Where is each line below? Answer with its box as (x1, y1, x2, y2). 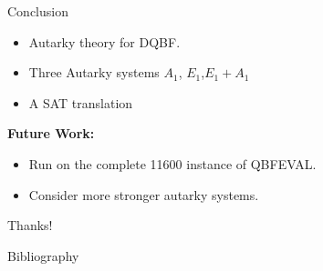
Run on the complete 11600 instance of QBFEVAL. (28, 154, 317, 173)
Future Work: (7, 124, 95, 143)
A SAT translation (28, 93, 133, 112)
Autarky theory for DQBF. (28, 32, 181, 51)
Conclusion (7, 2, 68, 20)
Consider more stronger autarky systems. (28, 185, 259, 204)
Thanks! (7, 216, 53, 235)
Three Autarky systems (28, 63, 160, 82)
